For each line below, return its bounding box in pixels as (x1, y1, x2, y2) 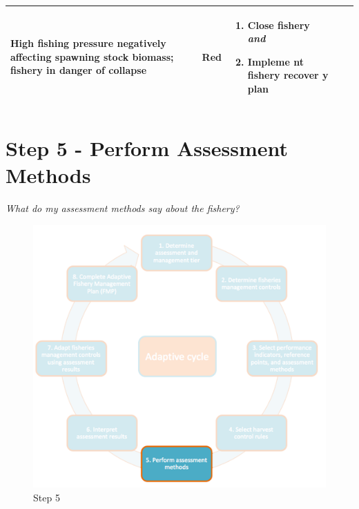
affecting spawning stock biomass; (10, 49, 174, 64)
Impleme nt (247, 54, 304, 68)
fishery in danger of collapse (10, 63, 147, 77)
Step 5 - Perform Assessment (6, 134, 288, 162)
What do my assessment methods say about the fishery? (6, 201, 240, 215)
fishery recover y (247, 68, 329, 82)
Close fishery (247, 17, 310, 32)
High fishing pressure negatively (10, 36, 166, 50)
